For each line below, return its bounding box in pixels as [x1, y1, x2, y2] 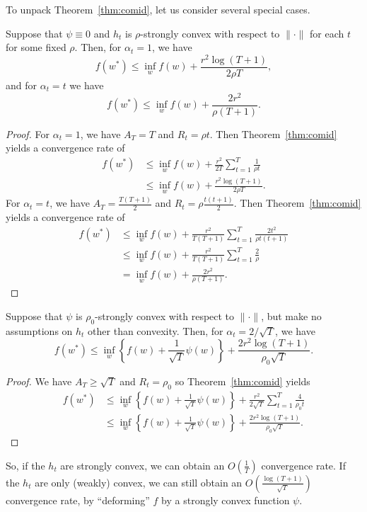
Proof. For [6, 126, 50, 141]
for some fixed [6, 40, 66, 55]
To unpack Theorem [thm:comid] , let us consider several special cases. [6, 2, 310, 16]
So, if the [6, 457, 45, 472]
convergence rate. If [261, 457, 346, 472]
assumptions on [6, 323, 73, 338]
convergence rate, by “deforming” [6, 492, 150, 507]
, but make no [261, 308, 322, 323]
